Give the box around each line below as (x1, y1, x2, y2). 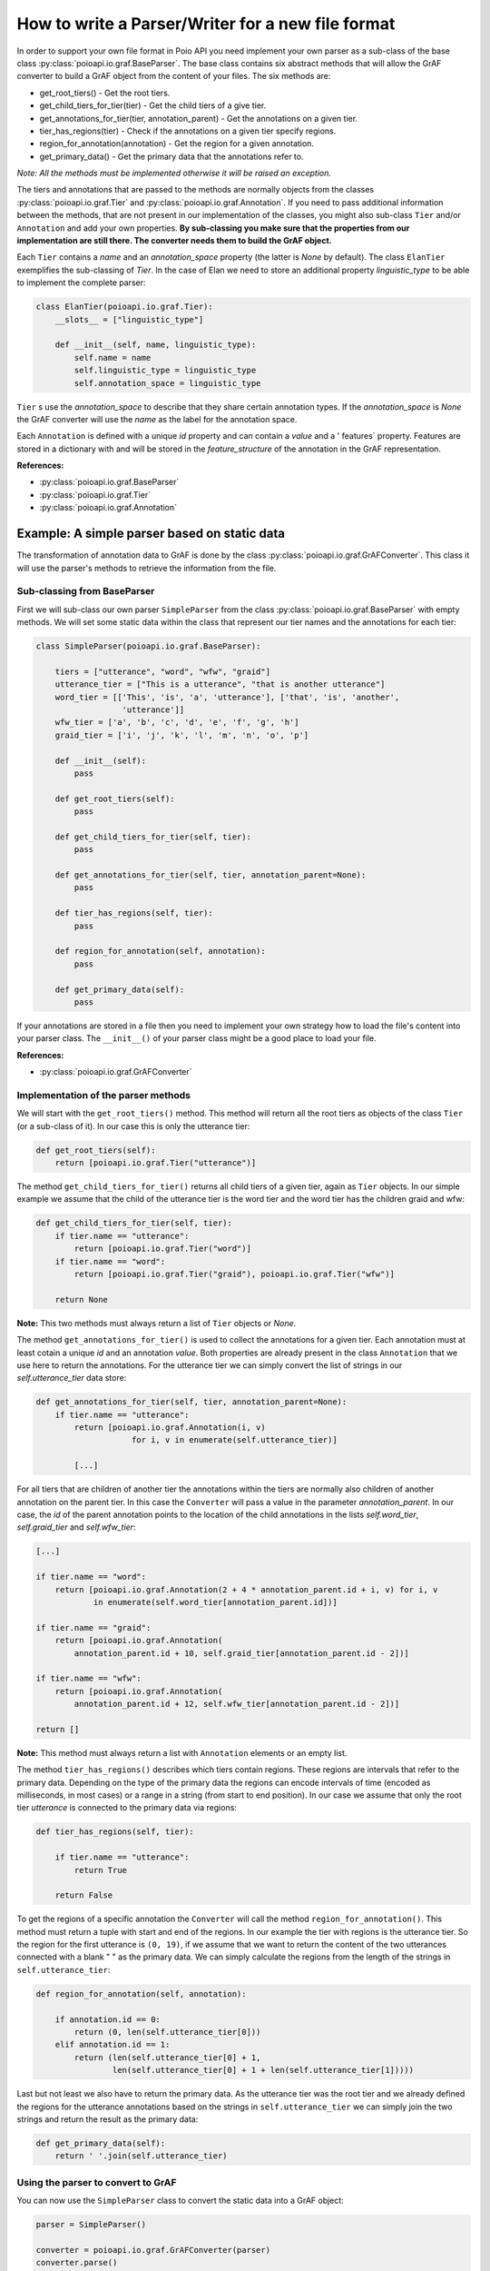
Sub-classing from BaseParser (16, 585, 155, 598)
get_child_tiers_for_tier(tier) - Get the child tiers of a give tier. (39, 100, 267, 111)
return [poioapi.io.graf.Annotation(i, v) (73, 1423, 267, 1433)
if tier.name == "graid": (35, 1622, 152, 1632)
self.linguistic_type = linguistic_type (73, 365, 257, 376)
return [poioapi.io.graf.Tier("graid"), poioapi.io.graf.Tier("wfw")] (73, 1268, 395, 1279)
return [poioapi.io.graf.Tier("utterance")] (54, 1158, 257, 1168)
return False (54, 1890, 113, 1900)
